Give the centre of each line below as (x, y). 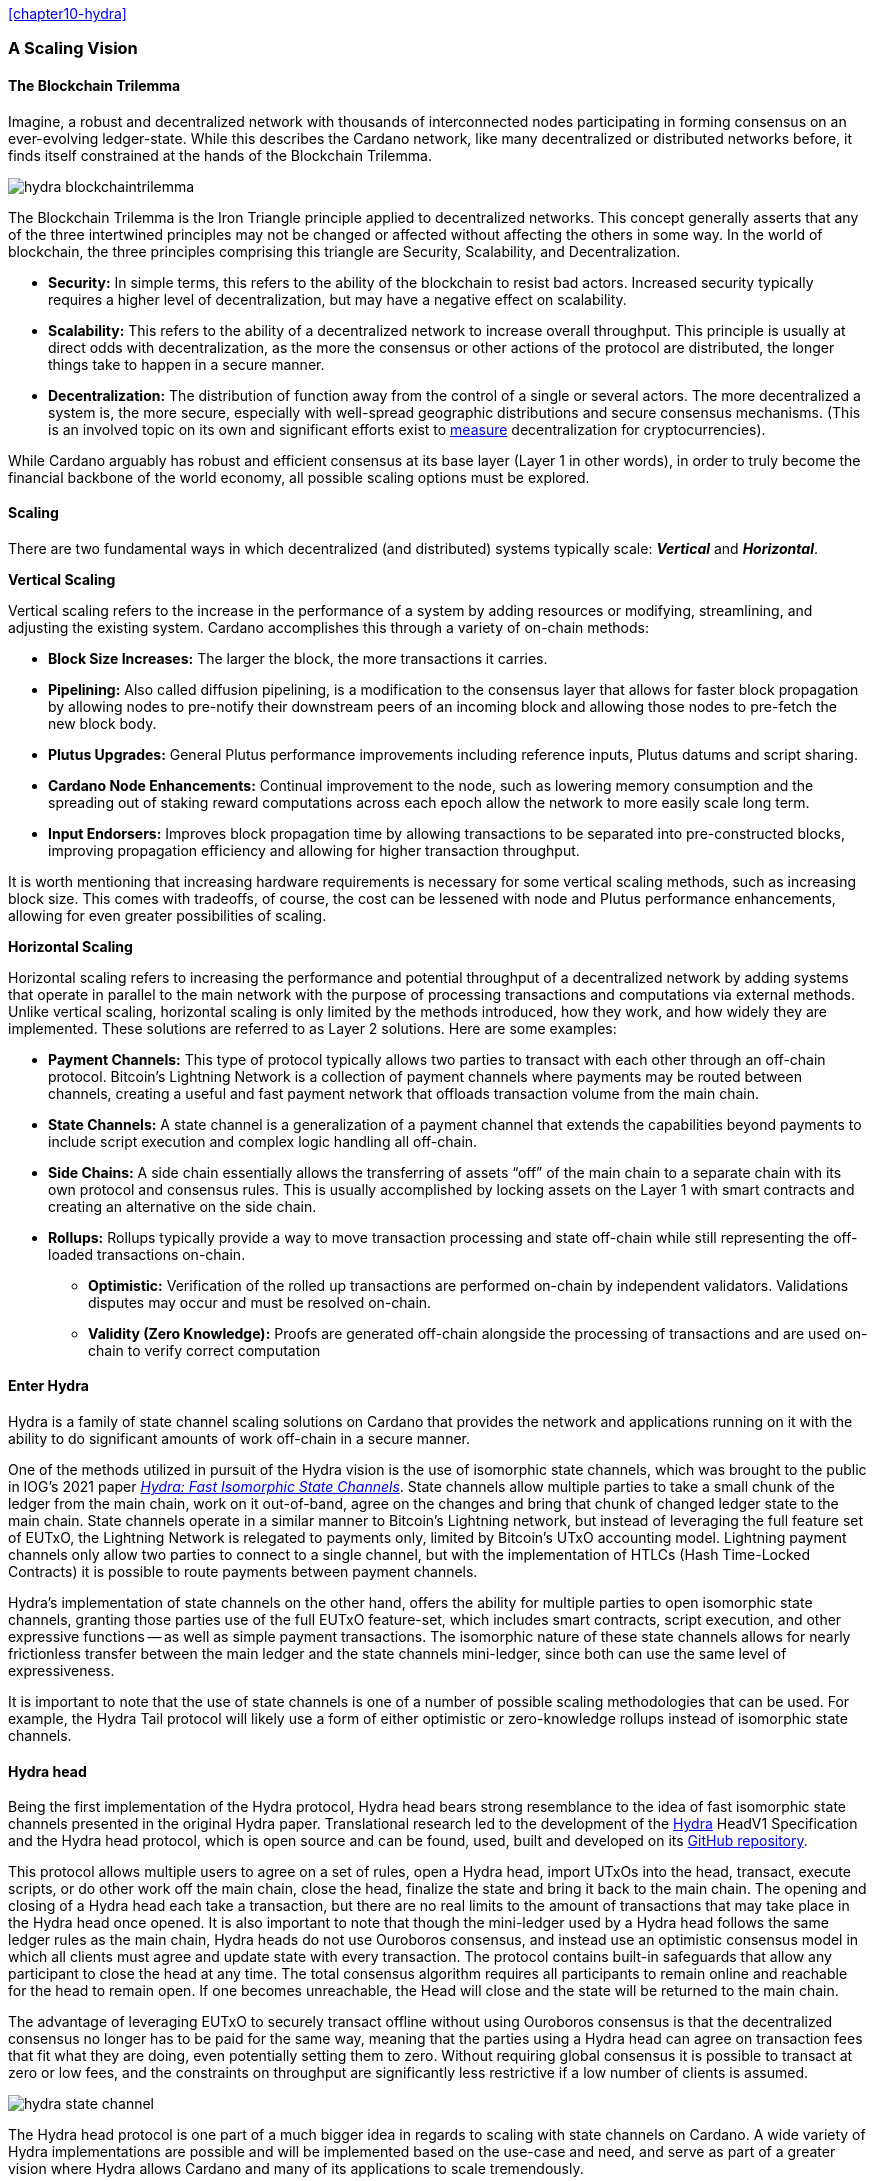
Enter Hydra (48, 1386)
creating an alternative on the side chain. (182, 1206)
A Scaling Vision (73, 48)
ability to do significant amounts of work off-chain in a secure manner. (239, 1439)
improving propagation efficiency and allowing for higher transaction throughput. (314, 850)
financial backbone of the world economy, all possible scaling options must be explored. (299, 477)
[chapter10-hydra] (67, 13)
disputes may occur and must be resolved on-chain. (260, 1302)
